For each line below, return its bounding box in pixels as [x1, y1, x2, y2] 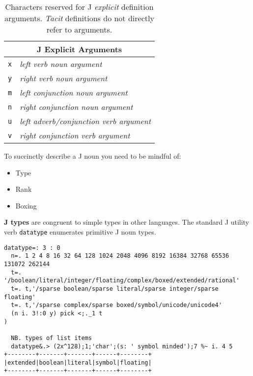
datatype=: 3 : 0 [4, 244, 60, 251]
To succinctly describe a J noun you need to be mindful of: [4, 151, 181, 161]
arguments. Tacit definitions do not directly [4, 12, 154, 24]
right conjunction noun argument [20, 101, 133, 112]
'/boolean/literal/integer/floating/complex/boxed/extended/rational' [4, 277, 240, 284]
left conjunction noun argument [20, 87, 128, 98]
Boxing [15, 200, 37, 210]
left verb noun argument [20, 58, 102, 69]
